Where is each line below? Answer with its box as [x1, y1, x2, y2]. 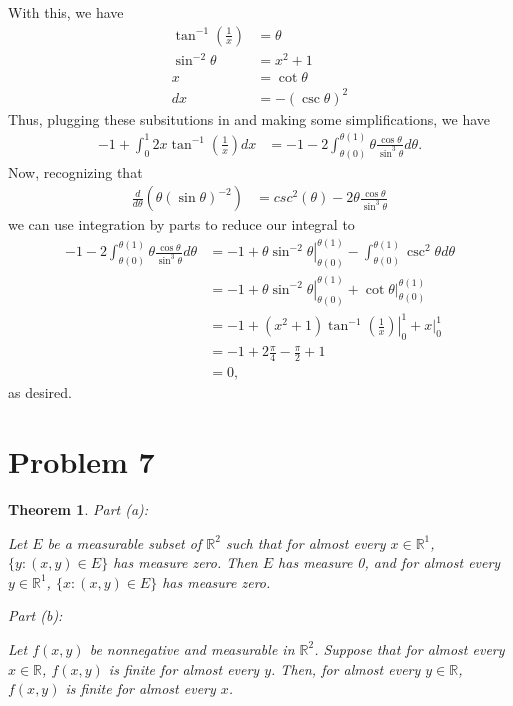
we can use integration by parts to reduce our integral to [8, 214, 355, 235]
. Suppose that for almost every [314, 638, 505, 659]
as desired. [8, 382, 72, 403]
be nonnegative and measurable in [89, 638, 295, 659]
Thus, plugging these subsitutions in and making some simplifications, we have [8, 108, 491, 129]
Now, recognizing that [8, 161, 143, 182]
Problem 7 [8, 441, 155, 482]
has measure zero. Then [113, 552, 258, 573]
